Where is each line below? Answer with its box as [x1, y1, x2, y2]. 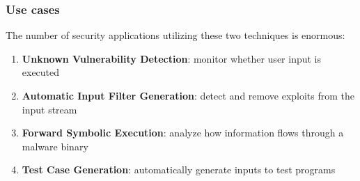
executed [22, 65, 60, 79]
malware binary [22, 139, 88, 153]
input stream [22, 102, 77, 116]
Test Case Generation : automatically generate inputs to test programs [22, 162, 336, 177]
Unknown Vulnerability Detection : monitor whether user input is [22, 51, 322, 65]
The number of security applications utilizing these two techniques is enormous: [6, 28, 345, 42]
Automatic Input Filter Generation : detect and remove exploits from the [22, 88, 355, 102]
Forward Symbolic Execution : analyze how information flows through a [22, 125, 344, 140]
